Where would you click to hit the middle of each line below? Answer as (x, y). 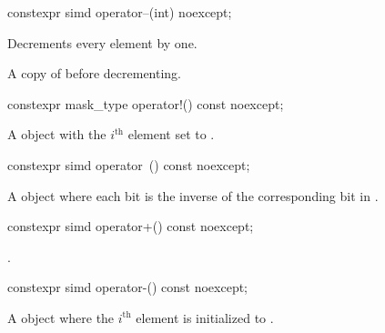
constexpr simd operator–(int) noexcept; (120, 12)
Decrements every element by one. (102, 42)
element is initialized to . (205, 317)
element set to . (171, 134)
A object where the (61, 317)
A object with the (57, 134)
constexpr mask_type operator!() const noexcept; (146, 103)
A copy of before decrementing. (95, 73)
